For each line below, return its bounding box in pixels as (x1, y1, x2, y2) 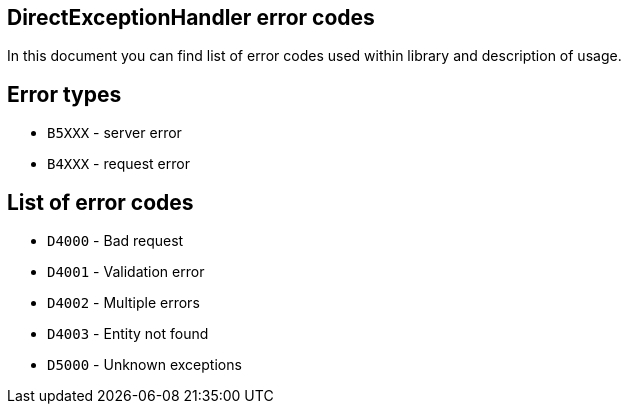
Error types (7, 81, 122, 107)
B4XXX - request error (47, 155, 190, 173)
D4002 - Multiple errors (47, 294, 200, 312)
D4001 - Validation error (47, 263, 205, 281)
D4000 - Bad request (47, 232, 184, 250)
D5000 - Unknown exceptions (47, 356, 242, 374)
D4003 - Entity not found (47, 325, 209, 343)
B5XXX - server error (47, 124, 182, 142)
